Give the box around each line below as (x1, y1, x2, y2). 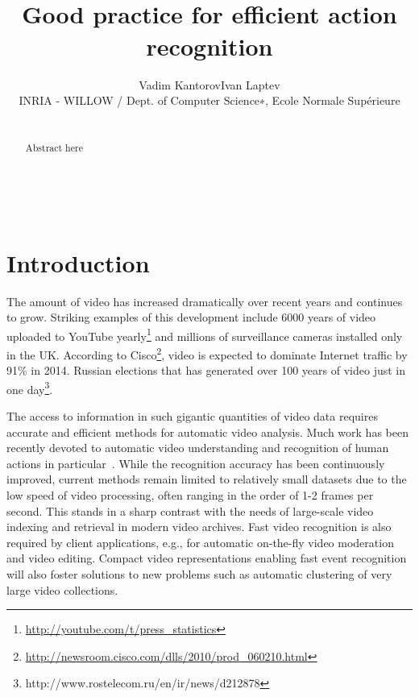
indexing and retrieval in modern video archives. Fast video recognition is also (6, 518, 392, 535)
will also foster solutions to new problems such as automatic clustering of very (6, 565, 392, 582)
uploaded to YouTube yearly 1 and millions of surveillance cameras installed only (6, 325, 403, 344)
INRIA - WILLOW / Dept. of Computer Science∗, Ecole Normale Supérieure (19, 92, 400, 109)
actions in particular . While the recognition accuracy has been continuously (6, 454, 385, 471)
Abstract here (25, 141, 83, 155)
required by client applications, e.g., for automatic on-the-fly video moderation (6, 533, 394, 550)
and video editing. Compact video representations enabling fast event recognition (6, 550, 407, 566)
